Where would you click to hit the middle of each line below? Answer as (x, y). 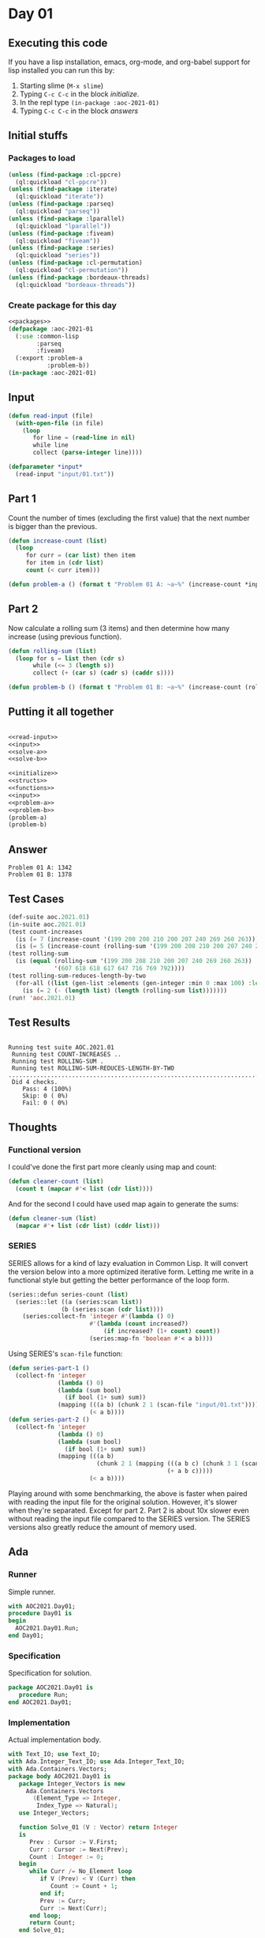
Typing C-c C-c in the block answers (79, 111)
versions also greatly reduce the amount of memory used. (103, 1527)
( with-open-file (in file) (60, 423)
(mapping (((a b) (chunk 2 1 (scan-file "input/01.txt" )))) (159, 1405)
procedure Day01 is (40, 1614)
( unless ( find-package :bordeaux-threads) (79, 278)
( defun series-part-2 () (49, 1420)
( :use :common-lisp (47, 336)
